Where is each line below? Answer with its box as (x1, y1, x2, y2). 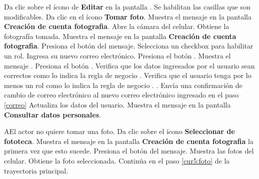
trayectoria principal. (4, 165, 68, 175)
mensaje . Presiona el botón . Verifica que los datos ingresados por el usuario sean (4, 60, 255, 70)
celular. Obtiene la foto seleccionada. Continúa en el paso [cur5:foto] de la (4, 155, 230, 165)
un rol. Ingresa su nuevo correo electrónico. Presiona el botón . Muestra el (4, 50, 231, 60)
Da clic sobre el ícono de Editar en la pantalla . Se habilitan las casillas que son (4, 1, 250, 11)
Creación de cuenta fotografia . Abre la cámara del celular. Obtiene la (4, 21, 229, 31)
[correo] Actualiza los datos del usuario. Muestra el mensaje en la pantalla (4, 99, 231, 109)
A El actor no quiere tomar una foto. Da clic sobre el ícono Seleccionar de (4, 126, 235, 136)
